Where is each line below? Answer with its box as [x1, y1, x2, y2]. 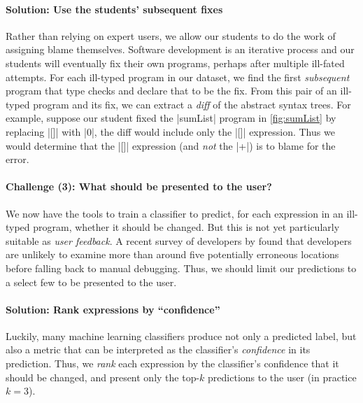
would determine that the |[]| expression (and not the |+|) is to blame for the [6, 138, 336, 153]
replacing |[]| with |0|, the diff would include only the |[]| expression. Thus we [6, 124, 335, 139]
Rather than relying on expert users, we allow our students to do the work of [6, 28, 336, 43]
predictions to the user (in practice [208, 369, 357, 384]
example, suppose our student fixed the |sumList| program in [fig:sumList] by [6, 111, 336, 125]
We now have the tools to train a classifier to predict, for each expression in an [6, 206, 343, 220]
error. [6, 152, 29, 167]
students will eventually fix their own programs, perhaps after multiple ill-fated [6, 55, 345, 70]
